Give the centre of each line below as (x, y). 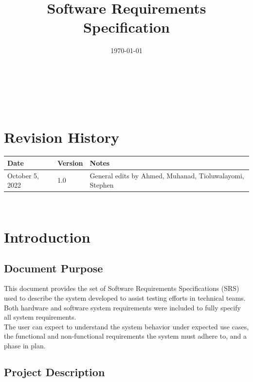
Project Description (54, 372)
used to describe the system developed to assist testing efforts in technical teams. (125, 298)
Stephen (102, 185)
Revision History (62, 137)
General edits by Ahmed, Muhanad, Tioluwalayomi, (167, 175)
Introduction (47, 237)
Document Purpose (54, 268)
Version (70, 162)
